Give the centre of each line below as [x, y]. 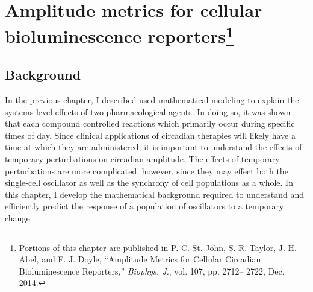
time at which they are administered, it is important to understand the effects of [153, 147]
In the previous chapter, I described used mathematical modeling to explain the [152, 100]
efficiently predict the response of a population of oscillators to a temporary [144, 206]
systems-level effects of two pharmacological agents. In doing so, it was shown [148, 111]
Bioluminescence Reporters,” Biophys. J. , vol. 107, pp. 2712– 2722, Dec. [152, 271]
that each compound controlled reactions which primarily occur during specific [150, 123]
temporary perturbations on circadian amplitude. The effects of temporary [142, 159]
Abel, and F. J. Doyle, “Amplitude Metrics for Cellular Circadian [140, 259]
